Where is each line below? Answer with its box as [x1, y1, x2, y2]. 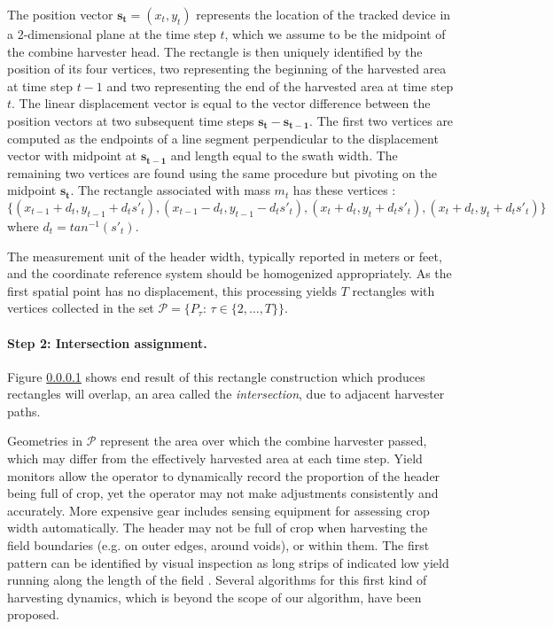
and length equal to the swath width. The [170, 146, 398, 165]
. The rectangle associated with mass [70, 181, 270, 199]
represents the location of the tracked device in [196, 5, 451, 23]
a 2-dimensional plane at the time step [7, 25, 216, 43]
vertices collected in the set [7, 299, 154, 317]
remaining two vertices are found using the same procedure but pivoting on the [7, 163, 437, 182]
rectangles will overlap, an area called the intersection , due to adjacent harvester [7, 384, 445, 403]
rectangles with [352, 281, 435, 299]
